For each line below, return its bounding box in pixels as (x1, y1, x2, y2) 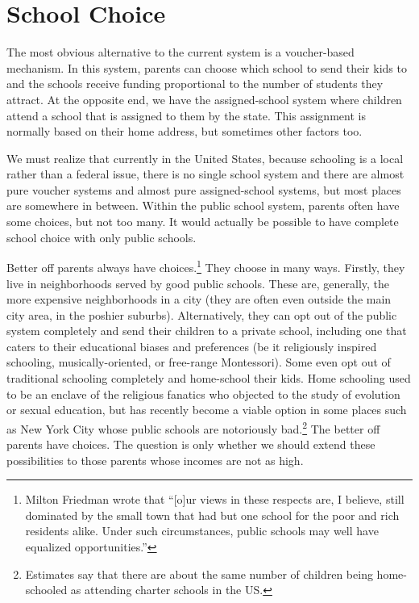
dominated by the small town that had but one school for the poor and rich (25, 506, 400, 523)
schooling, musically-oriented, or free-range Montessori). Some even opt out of (6, 354, 391, 371)
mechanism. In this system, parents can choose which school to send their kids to (6, 59, 407, 76)
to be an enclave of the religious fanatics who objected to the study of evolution (6, 385, 400, 402)
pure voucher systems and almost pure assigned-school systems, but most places (6, 181, 401, 198)
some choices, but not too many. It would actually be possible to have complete (6, 213, 399, 230)
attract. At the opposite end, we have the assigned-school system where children (6, 90, 402, 107)
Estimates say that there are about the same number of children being (25, 565, 373, 582)
